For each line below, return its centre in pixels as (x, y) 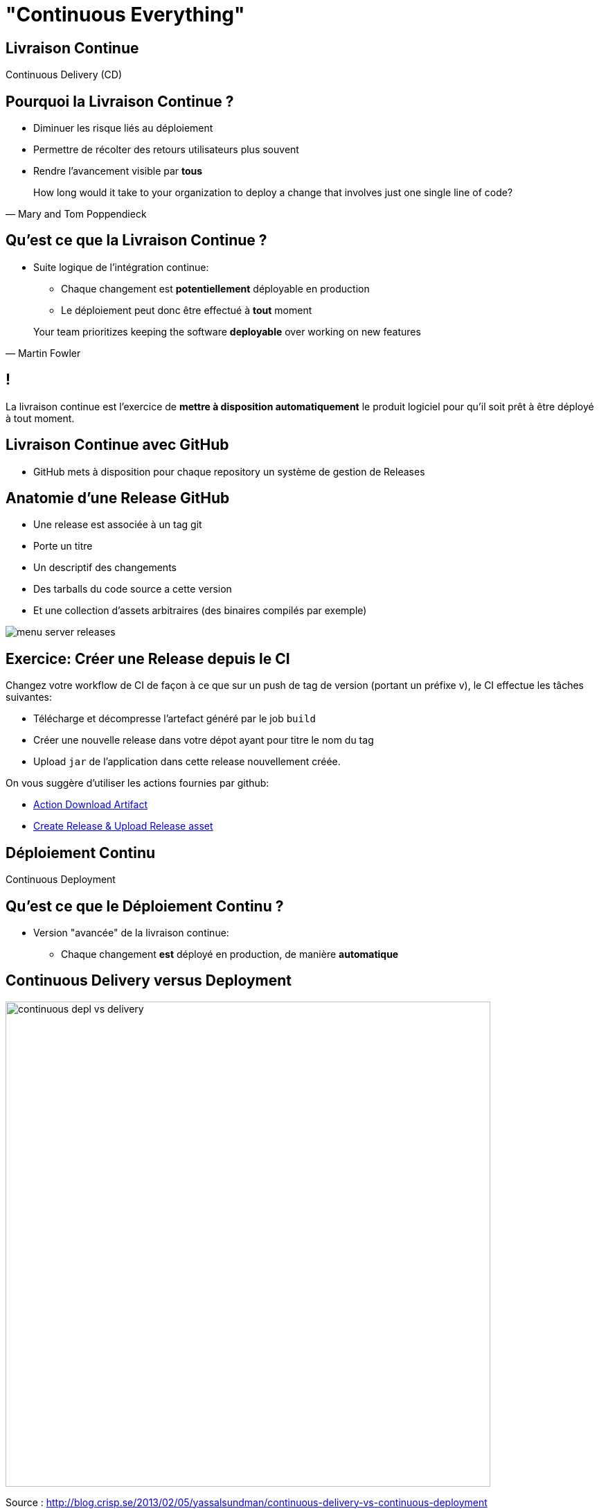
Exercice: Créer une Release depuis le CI (148, 658)
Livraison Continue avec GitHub (117, 445)
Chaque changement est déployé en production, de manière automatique (230, 954)
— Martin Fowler (43, 353)
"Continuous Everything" (125, 15)
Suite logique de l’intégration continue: (121, 267)
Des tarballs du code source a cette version (133, 589)
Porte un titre (63, 546)
